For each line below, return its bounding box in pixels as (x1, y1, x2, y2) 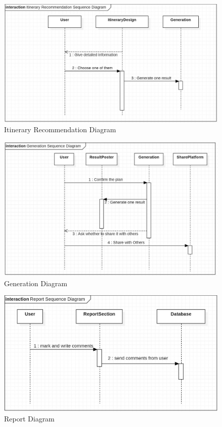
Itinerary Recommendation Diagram (4, 124, 116, 135)
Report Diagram (4, 413, 55, 423)
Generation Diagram (4, 278, 68, 288)
